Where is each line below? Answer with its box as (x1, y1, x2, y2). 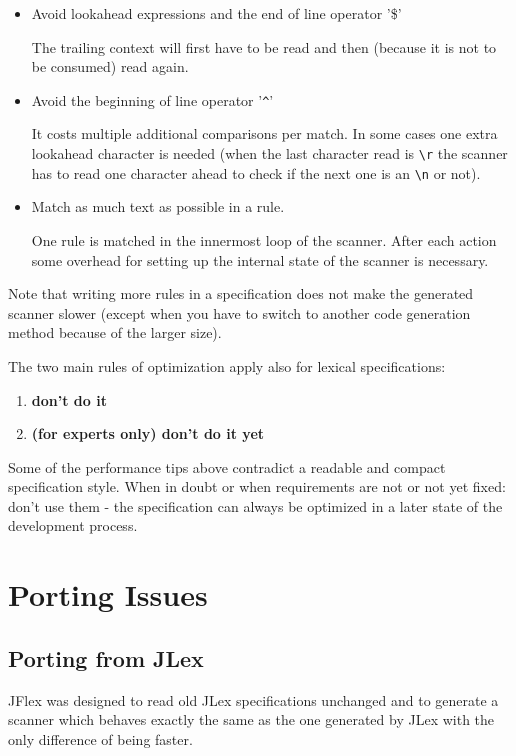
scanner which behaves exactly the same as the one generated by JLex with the (8, 709, 495, 730)
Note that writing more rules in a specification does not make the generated (8, 283, 474, 304)
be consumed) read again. (31, 56, 189, 77)
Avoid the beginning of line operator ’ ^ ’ (31, 89, 274, 110)
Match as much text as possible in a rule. (31, 196, 285, 217)
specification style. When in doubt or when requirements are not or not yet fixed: (8, 476, 506, 497)
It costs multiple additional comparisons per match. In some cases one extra (31, 123, 498, 144)
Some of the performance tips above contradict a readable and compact (8, 456, 446, 477)
